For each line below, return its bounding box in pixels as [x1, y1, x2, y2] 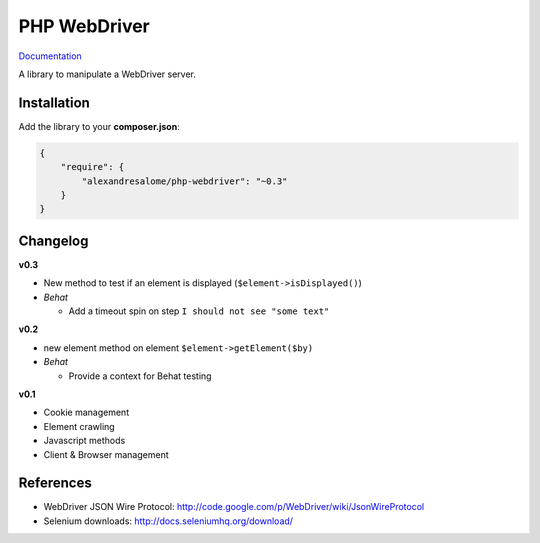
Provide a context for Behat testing [68, 370, 212, 382]
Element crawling [43, 420, 115, 432]
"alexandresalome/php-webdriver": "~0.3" [81, 175, 288, 187]
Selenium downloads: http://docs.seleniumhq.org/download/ [43, 515, 294, 527]
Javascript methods [43, 435, 126, 447]
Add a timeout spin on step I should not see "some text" [68, 305, 330, 317]
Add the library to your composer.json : [18, 120, 180, 132]
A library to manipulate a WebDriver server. [18, 68, 197, 80]
